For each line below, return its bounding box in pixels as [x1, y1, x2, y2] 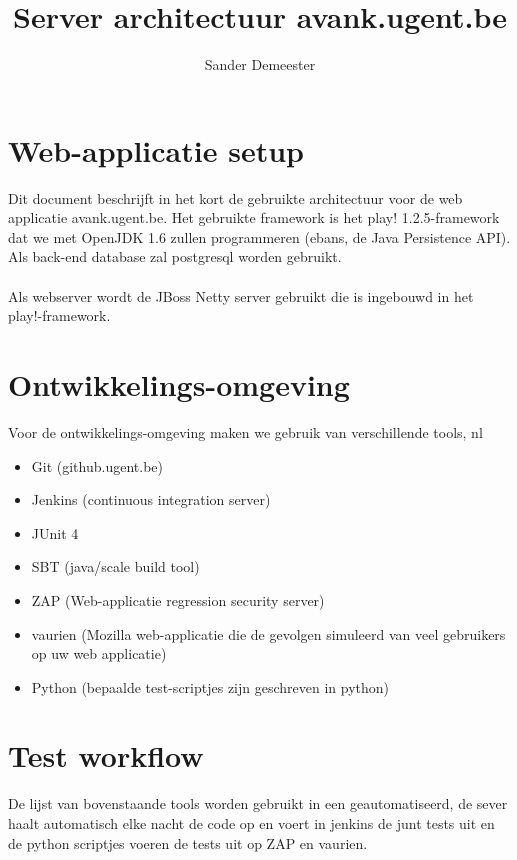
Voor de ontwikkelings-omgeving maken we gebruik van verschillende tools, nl [8, 421, 483, 442]
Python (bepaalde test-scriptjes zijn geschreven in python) [31, 676, 390, 697]
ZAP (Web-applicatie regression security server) [31, 589, 325, 610]
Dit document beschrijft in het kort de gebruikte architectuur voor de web [8, 187, 463, 208]
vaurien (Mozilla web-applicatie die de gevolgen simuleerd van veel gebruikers [31, 623, 506, 644]
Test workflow [8, 735, 204, 776]
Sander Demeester [204, 54, 316, 75]
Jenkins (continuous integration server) [31, 489, 271, 510]
